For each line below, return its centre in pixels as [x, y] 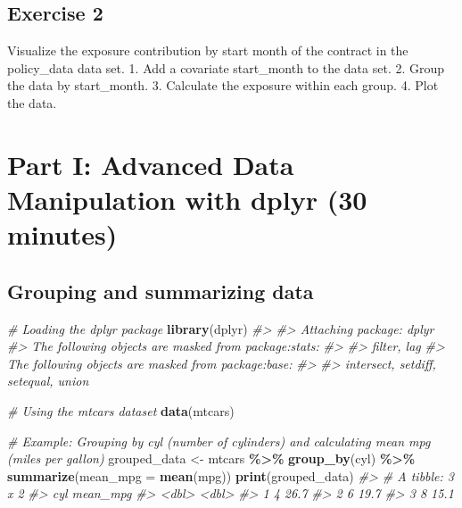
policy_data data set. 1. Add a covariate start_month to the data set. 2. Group [226, 67]
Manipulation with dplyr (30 [187, 199]
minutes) [62, 234]
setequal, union [48, 381]
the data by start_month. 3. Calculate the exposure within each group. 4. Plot [223, 85]
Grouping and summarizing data [161, 291]
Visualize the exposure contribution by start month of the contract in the [208, 50]
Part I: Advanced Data [151, 164]
